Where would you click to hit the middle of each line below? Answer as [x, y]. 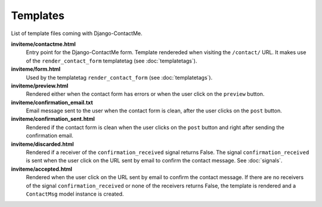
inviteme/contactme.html [43, 44]
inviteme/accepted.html [42, 169]
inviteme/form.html [36, 69]
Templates [38, 15]
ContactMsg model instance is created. [75, 194]
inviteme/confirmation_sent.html [53, 119]
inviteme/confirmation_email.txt [52, 102]
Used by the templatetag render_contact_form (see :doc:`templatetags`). [119, 77]
